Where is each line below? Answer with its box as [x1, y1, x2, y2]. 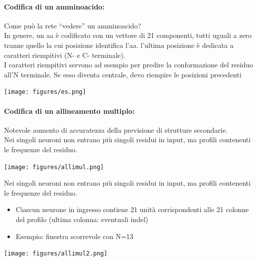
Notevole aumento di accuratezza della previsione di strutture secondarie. [4, 124, 228, 135]
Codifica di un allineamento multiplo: [4, 105, 135, 116]
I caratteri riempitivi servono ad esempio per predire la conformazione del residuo [4, 59, 253, 70]
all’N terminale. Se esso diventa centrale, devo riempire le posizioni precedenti [4, 69, 242, 79]
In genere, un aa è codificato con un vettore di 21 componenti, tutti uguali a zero [4, 30, 252, 40]
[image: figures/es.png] [4, 88, 86, 96]
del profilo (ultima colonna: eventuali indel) [15, 214, 148, 225]
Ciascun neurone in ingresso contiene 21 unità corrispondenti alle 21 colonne [15, 204, 249, 215]
